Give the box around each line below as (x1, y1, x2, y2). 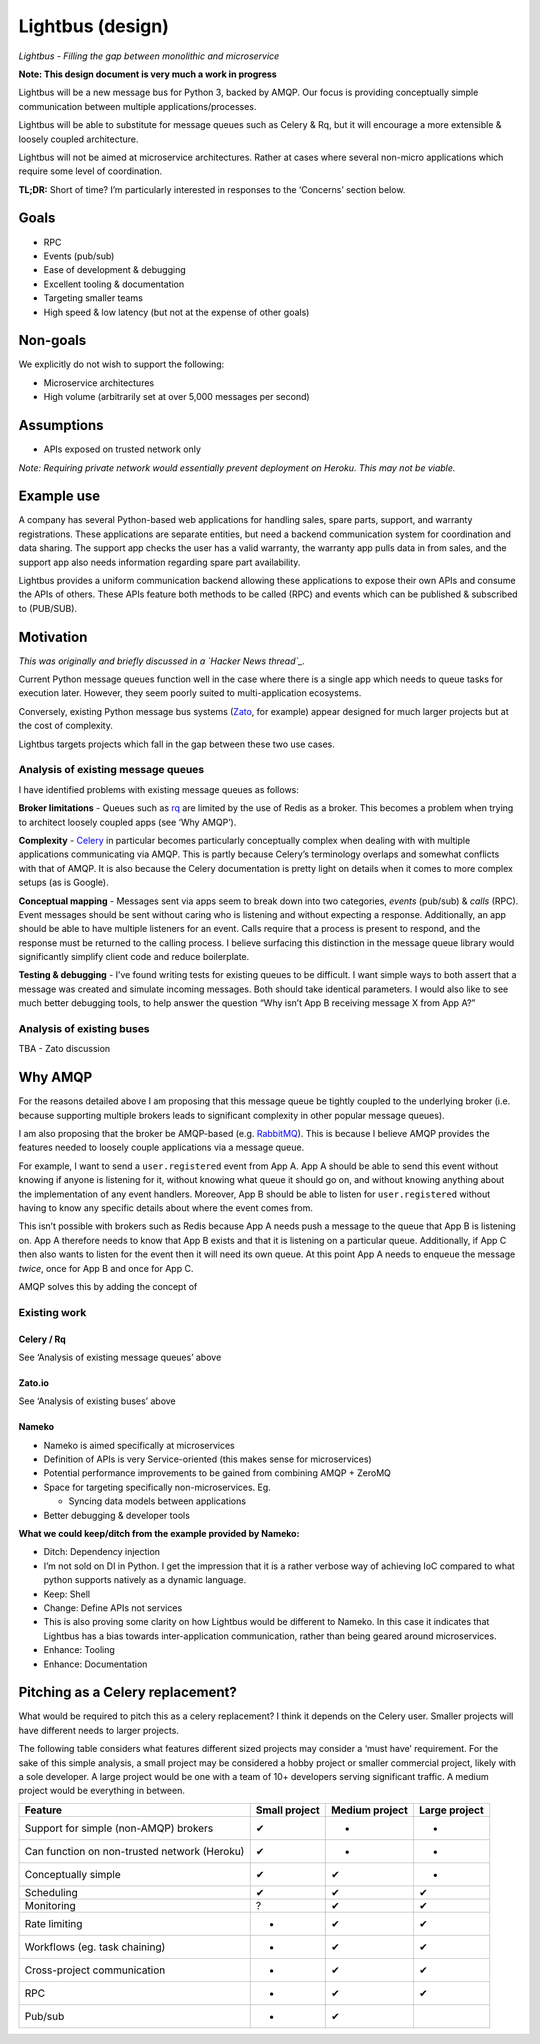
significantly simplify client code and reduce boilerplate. (18, 951, 250, 963)
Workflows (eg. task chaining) (24, 1940, 166, 1954)
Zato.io (18, 1376, 50, 1389)
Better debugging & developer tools (43, 1509, 190, 1521)
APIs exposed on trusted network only (43, 443, 202, 455)
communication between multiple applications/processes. (18, 100, 257, 112)
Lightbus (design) (18, 15, 169, 37)
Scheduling (24, 1885, 79, 1899)
